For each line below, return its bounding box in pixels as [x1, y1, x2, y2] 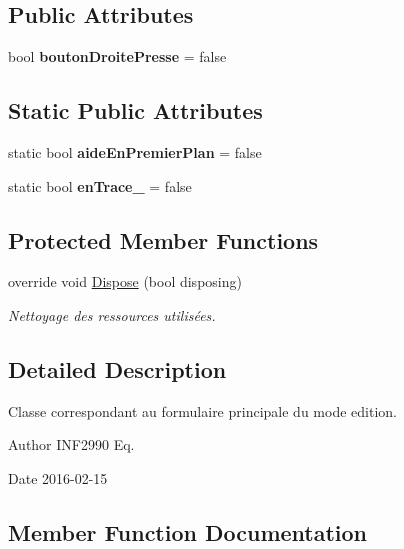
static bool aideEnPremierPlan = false [8, 142, 262, 162]
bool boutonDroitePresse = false [8, 46, 227, 67]
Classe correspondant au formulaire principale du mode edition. [8, 400, 397, 421]
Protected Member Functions [8, 224, 319, 255]
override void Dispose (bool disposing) [8, 271, 242, 292]
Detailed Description [8, 353, 227, 384]
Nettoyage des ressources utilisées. [8, 304, 216, 325]
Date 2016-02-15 [8, 467, 108, 488]
